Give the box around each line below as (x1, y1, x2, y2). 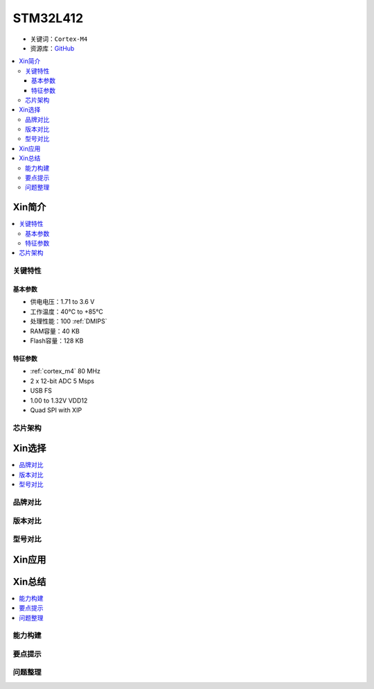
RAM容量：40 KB (30, 327, 80, 335)
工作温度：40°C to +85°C (30, 307, 103, 316)
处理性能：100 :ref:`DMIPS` (30, 317, 107, 325)
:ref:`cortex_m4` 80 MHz (30, 367, 100, 375)
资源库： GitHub (30, 44, 75, 52)
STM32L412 (12, 10, 84, 26)
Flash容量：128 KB (30, 337, 84, 345)
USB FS (30, 386, 52, 395)
